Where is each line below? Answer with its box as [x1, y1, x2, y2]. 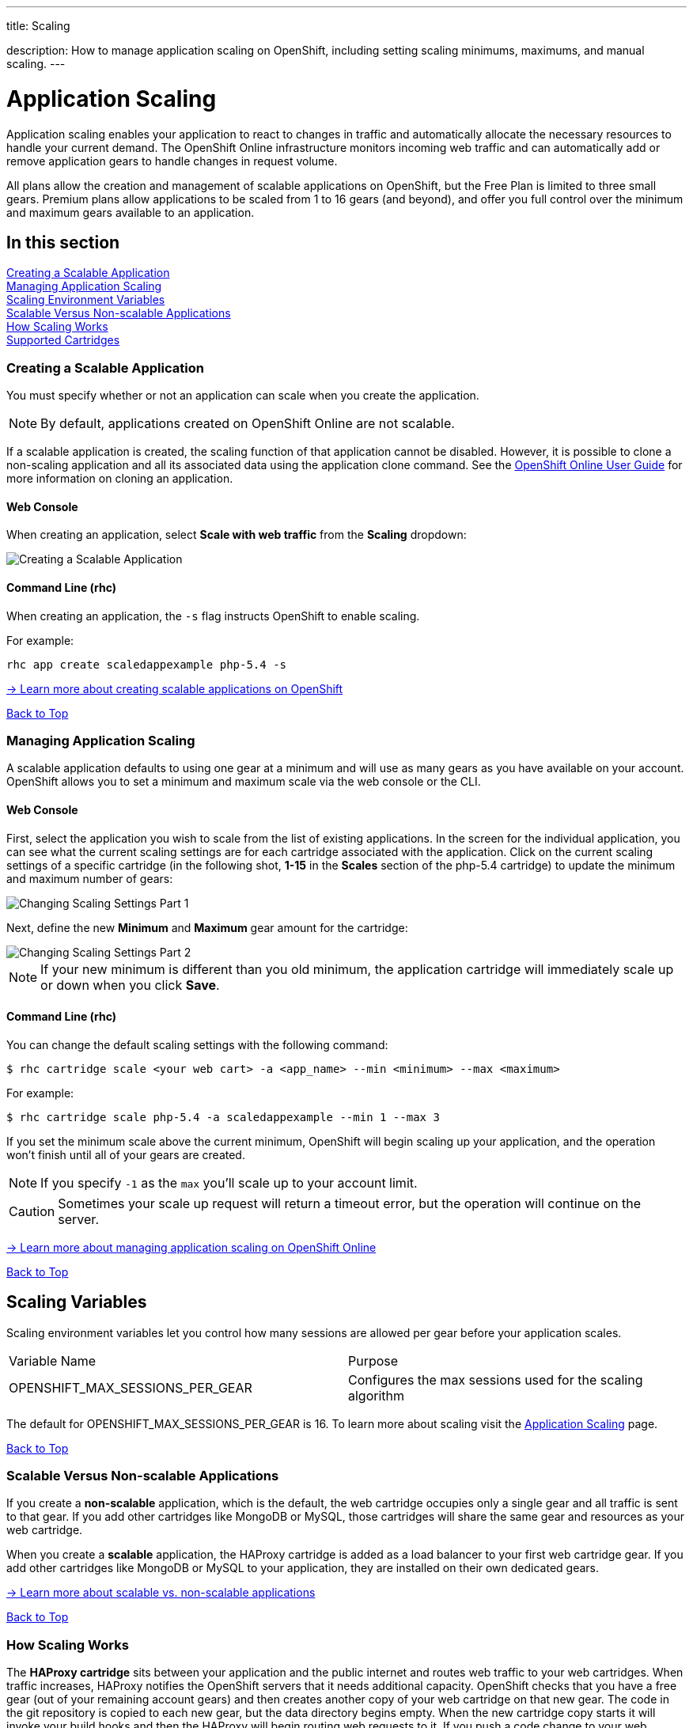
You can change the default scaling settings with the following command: [6, 1037, 388, 1052]
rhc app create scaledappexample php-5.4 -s [6, 657, 287, 671]
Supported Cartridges [6, 333, 120, 347]
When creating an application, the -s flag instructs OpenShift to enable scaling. [6, 608, 420, 623]
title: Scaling [6, 19, 70, 32]
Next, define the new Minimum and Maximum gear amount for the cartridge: [6, 920, 408, 934]
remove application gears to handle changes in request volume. [6, 153, 338, 168]
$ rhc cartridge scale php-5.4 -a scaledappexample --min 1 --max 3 [6, 1110, 440, 1124]
